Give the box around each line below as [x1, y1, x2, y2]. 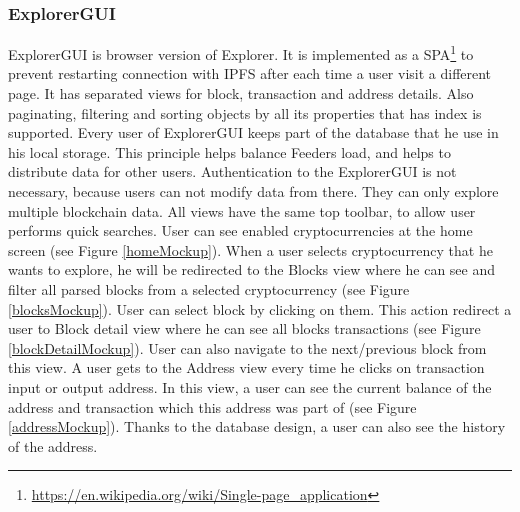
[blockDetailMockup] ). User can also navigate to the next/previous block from [8, 337, 487, 358]
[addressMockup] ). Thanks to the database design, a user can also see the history [8, 416, 506, 437]
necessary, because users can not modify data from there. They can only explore [8, 181, 499, 202]
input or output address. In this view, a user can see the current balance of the [8, 376, 492, 397]
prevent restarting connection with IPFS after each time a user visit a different [8, 63, 492, 84]
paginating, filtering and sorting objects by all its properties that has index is [8, 102, 482, 123]
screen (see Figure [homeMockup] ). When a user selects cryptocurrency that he [8, 239, 493, 260]
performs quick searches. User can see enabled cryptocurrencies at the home [8, 220, 473, 241]
